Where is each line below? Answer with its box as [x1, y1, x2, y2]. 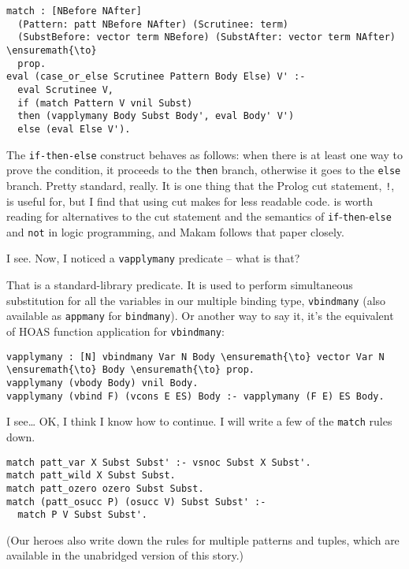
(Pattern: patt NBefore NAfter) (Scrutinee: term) [17, 18, 288, 30]
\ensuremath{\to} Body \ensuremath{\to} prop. [6, 364, 255, 376]
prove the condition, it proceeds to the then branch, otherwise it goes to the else [6, 162, 401, 178]
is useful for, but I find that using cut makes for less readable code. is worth [6, 192, 374, 209]
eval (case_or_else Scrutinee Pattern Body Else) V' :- [6, 71, 306, 83]
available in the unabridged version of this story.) [6, 547, 244, 563]
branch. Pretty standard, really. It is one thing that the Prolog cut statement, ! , [6, 177, 395, 193]
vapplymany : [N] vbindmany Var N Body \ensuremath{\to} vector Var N [6, 351, 385, 363]
